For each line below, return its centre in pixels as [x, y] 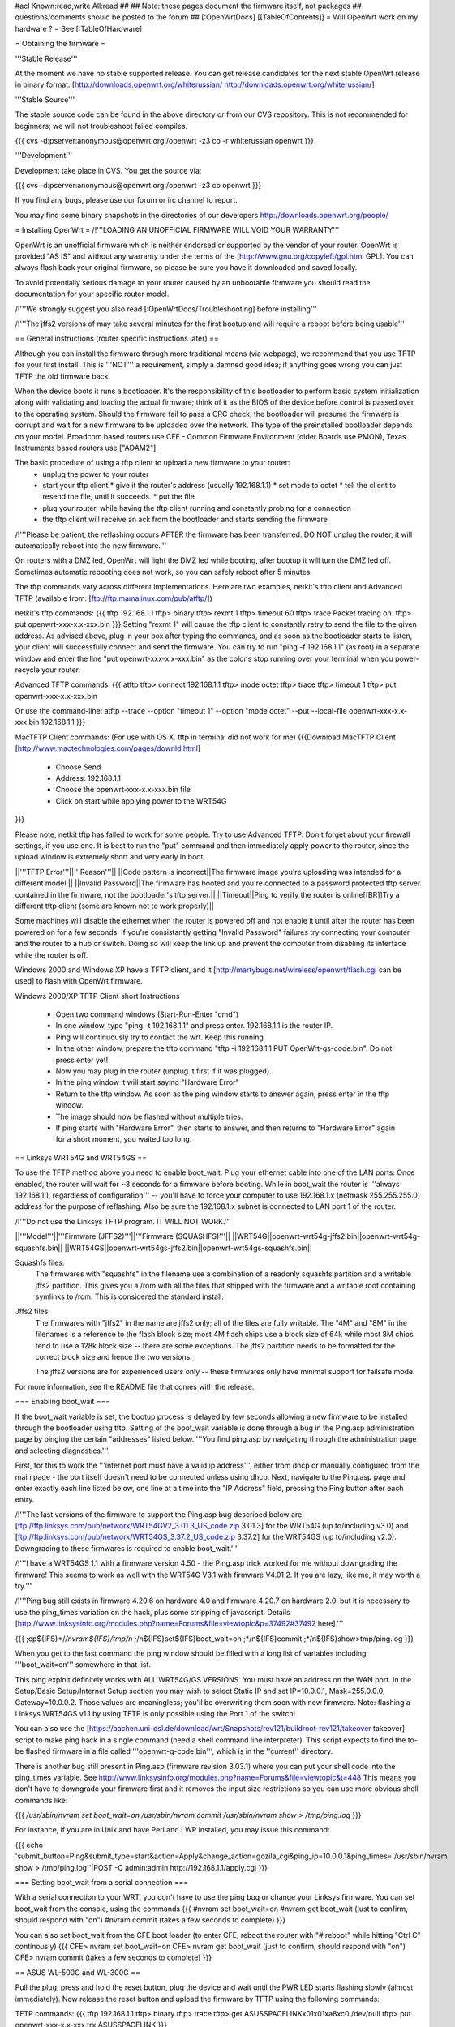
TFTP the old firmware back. [63, 376]
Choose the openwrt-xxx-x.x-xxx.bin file [123, 790]
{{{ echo [29, 1845]
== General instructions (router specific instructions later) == [117, 339]
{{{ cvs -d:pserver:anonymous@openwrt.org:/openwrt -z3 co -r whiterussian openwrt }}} [164, 140]
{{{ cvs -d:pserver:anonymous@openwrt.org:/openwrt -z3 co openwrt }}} [138, 186]
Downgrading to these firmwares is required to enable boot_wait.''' [126, 1548]
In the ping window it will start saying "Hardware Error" [147, 1082]
